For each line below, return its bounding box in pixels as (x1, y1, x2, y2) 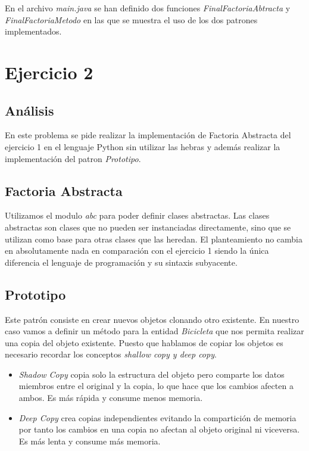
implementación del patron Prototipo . (5, 152, 141, 164)
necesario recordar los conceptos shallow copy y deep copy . (5, 348, 217, 360)
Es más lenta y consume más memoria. (18, 434, 161, 447)
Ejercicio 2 (5, 60, 93, 84)
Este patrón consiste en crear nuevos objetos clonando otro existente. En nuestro (5, 313, 299, 325)
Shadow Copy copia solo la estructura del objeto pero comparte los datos (18, 368, 285, 380)
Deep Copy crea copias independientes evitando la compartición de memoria (18, 411, 296, 424)
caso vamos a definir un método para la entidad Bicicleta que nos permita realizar (5, 325, 304, 337)
